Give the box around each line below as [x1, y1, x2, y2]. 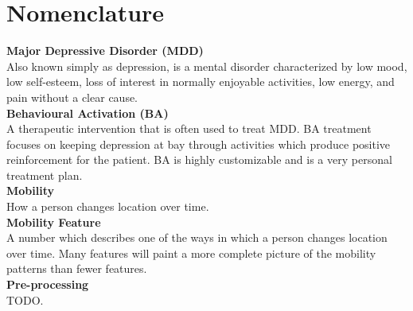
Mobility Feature [6, 213, 101, 230]
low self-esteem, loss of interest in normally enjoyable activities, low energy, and [6, 73, 395, 90]
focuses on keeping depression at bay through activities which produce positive [6, 135, 391, 152]
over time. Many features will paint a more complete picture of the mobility [6, 244, 376, 261]
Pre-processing [6, 276, 89, 293]
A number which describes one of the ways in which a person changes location [6, 229, 388, 246]
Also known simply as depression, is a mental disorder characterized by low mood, [6, 57, 407, 74]
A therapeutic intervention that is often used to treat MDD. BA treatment [6, 120, 372, 137]
